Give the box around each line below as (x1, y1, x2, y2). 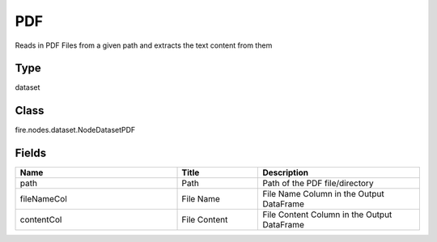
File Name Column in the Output (262, 189, 384, 200)
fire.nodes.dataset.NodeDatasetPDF (15, 125, 136, 135)
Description (262, 167, 309, 178)
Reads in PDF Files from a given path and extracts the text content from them (15, 40, 273, 50)
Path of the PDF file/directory (262, 178, 374, 189)
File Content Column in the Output (262, 209, 392, 220)
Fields (15, 146, 47, 160)
